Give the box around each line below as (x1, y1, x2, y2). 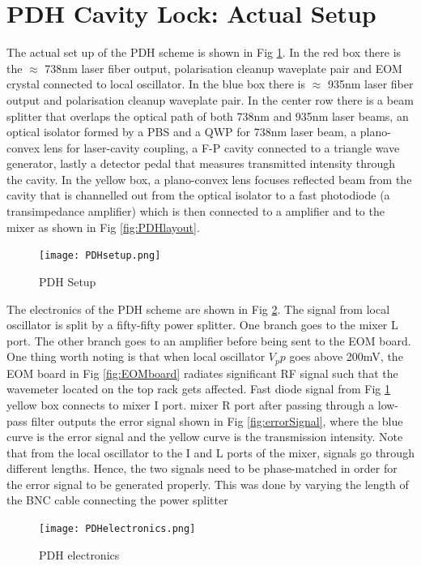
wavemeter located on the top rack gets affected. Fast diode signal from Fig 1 (6, 380, 390, 397)
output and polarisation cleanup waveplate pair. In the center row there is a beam (6, 91, 414, 108)
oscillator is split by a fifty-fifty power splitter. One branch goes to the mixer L (6, 316, 398, 333)
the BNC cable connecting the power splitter (6, 491, 228, 508)
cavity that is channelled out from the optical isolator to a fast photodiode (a (6, 187, 390, 204)
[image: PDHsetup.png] (39, 250, 161, 262)
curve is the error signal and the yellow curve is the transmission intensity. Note (6, 428, 403, 445)
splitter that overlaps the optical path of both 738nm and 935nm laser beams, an (6, 107, 409, 124)
